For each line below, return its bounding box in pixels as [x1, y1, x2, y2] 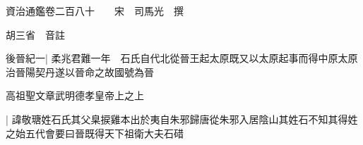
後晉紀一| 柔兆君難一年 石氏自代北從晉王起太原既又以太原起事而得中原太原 [6, 51, 358, 65]
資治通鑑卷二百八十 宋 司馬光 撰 [6, 4, 184, 18]
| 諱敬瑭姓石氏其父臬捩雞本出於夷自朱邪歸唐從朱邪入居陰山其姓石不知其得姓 [6, 111, 358, 126]
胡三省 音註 [6, 27, 65, 42]
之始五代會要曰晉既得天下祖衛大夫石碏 [6, 125, 184, 140]
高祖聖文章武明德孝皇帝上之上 [6, 88, 144, 103]
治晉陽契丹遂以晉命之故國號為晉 [6, 64, 154, 79]
